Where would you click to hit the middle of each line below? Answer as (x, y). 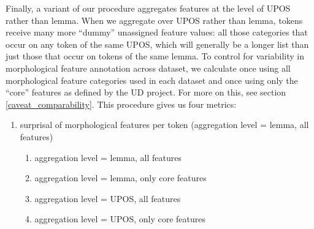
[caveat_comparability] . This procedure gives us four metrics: (121, 104)
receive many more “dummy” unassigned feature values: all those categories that (157, 32)
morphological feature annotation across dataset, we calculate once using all (148, 68)
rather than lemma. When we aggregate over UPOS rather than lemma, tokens (154, 20)
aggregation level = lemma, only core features (121, 178)
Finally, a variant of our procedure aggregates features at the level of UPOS (148, 8)
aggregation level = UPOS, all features (108, 198)
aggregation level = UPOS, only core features (120, 219)
